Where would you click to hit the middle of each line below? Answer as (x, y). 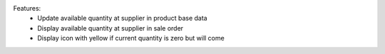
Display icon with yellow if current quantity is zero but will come (131, 38)
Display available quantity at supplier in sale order (111, 28)
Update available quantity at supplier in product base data (122, 18)
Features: (27, 8)
